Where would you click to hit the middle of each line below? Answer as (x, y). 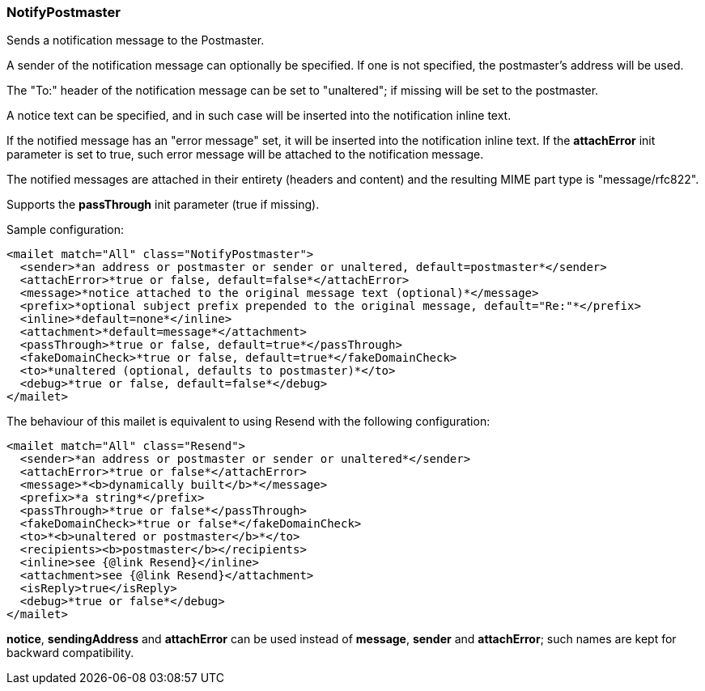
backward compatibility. (70, 653)
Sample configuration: (66, 230)
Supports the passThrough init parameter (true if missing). (163, 205)
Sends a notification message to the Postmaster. (136, 40)
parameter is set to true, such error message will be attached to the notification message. (245, 155)
